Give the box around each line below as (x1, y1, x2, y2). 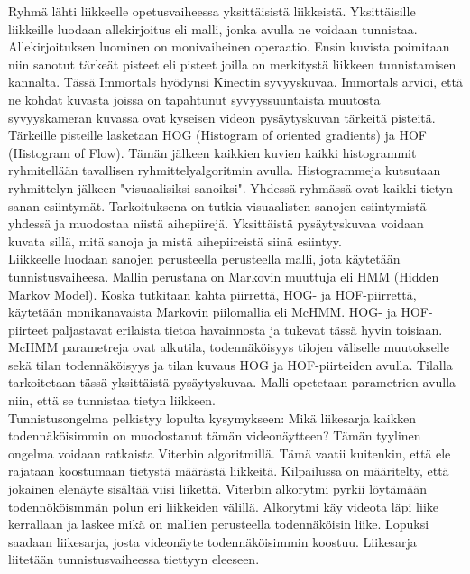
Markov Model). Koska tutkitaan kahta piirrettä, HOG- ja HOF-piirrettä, (8, 284, 417, 303)
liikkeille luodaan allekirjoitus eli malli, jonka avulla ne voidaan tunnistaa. (8, 19, 418, 38)
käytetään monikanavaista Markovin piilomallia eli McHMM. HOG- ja (8, 302, 397, 321)
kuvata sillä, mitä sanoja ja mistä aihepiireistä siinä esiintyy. (8, 231, 342, 250)
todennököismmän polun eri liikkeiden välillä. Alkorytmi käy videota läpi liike (8, 496, 438, 515)
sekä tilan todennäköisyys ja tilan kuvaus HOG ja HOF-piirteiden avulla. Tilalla (8, 355, 453, 374)
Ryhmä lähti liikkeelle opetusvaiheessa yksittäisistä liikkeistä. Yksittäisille (8, 2, 416, 20)
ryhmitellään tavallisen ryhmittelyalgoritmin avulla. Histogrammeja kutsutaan (8, 161, 441, 180)
